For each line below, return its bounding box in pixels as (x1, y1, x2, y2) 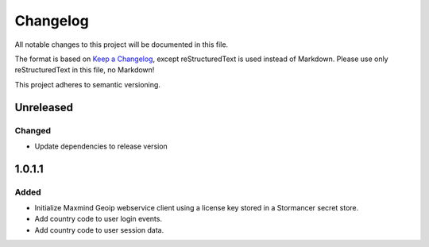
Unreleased (14, 100, 74, 114)
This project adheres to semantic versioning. (14, 79, 160, 89)
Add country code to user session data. (34, 225, 164, 234)
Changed (14, 125, 52, 136)
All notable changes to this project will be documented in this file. (14, 40, 229, 49)
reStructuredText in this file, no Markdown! (14, 65, 155, 75)
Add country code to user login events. (34, 214, 163, 224)
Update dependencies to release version (34, 141, 168, 151)
